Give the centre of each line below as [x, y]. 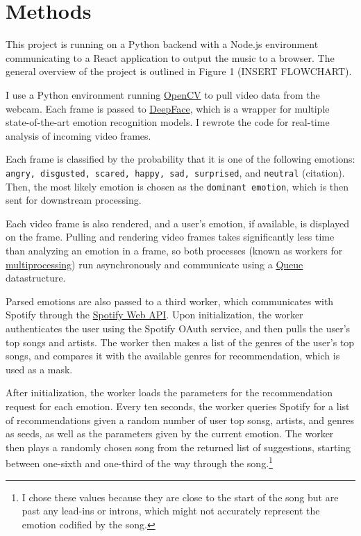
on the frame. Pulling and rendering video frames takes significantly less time [170, 237]
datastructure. [36, 278]
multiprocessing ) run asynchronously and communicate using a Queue [154, 264]
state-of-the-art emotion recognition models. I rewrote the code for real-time [168, 122]
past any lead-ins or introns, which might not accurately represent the [171, 511]
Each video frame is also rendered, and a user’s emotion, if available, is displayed [178, 223]
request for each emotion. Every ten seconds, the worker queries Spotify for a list [178, 406]
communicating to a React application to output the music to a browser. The [170, 57]
